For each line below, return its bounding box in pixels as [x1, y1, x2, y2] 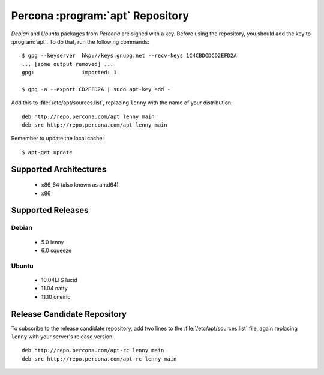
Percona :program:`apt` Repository [11, 9, 189, 22]
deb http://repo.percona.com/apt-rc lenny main [22, 347, 164, 354]
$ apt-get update [22, 149, 73, 155]
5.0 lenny [41, 238, 64, 245]
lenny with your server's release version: [11, 333, 114, 340]
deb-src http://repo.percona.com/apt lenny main [22, 122, 167, 128]
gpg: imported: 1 [22, 69, 117, 76]
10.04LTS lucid [41, 276, 77, 283]
